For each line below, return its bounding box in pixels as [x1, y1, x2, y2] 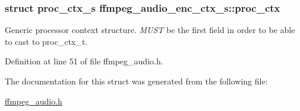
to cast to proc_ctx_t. [5, 35, 88, 47]
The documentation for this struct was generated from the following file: [5, 75, 268, 87]
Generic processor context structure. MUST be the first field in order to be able [5, 24, 295, 36]
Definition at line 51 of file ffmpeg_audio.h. [5, 55, 163, 67]
